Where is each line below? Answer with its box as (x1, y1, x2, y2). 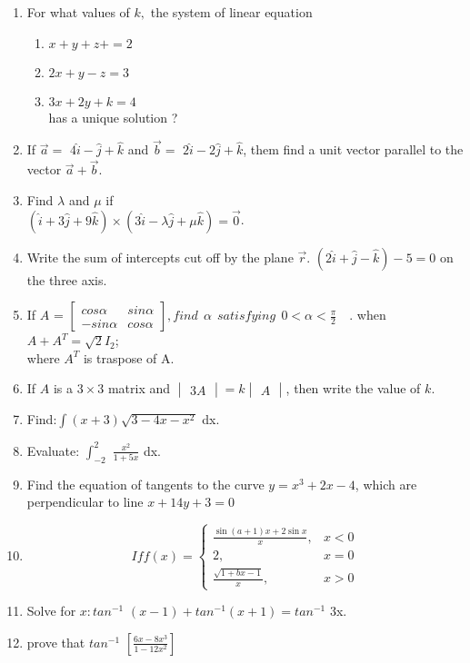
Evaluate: (26, 440, 80, 460)
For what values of (26, 3, 130, 21)
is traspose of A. (83, 348, 175, 367)
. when (349, 305, 386, 324)
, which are (355, 474, 417, 493)
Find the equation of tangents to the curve (26, 474, 265, 493)
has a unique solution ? (48, 107, 178, 126)
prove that (26, 632, 85, 651)
